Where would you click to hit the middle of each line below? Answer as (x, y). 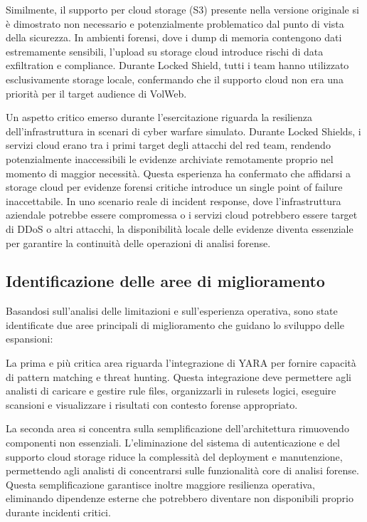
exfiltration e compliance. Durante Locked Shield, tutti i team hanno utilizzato (177, 65)
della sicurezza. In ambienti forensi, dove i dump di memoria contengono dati (174, 37)
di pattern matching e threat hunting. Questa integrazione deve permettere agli (179, 376)
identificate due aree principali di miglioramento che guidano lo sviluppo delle (175, 324)
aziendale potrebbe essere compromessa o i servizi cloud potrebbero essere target (182, 215)
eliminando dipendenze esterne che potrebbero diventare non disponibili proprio (180, 498)
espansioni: (30, 339)
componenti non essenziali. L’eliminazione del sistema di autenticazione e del (173, 443)
